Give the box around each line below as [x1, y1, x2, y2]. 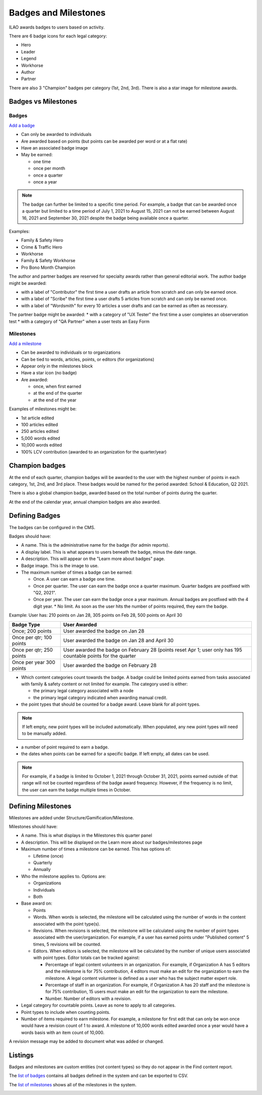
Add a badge [9, 122, 35, 128]
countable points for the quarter [63, 652, 136, 659]
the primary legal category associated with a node [33, 688, 134, 694]
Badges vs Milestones [9, 98, 78, 106]
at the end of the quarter [33, 390, 82, 396]
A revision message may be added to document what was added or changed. [9, 1039, 164, 1045]
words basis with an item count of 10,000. [21, 1029, 105, 1035]
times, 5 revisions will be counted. [33, 941, 101, 947]
